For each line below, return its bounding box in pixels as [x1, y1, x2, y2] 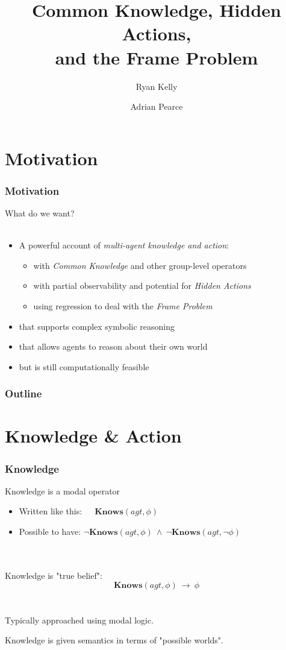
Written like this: [19, 505, 82, 517]
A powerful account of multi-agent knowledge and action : [19, 239, 229, 251]
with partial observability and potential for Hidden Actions [33, 279, 251, 292]
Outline [5, 386, 42, 401]
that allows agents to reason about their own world [19, 340, 208, 353]
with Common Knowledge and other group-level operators [33, 259, 247, 271]
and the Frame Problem [55, 45, 258, 69]
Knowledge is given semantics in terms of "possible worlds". [5, 634, 223, 646]
